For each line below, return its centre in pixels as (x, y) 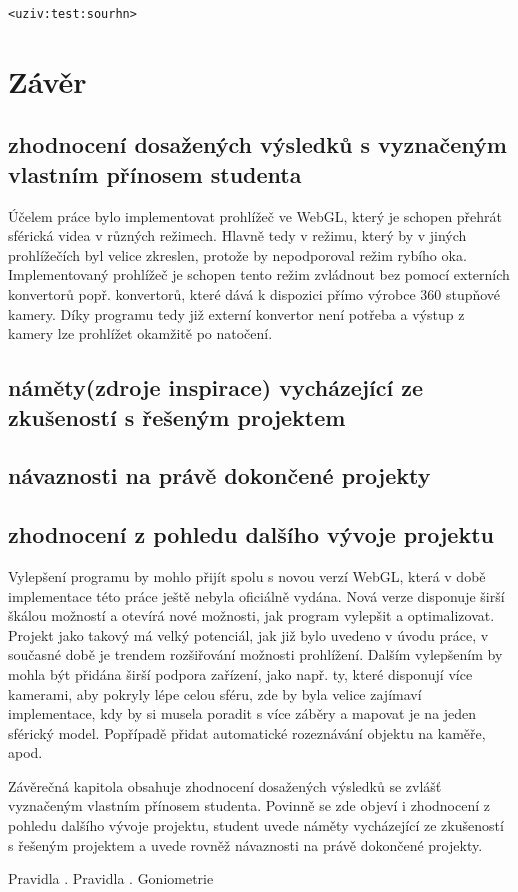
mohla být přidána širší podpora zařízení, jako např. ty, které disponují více (240, 673)
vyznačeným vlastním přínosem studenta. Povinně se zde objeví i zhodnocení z (249, 805)
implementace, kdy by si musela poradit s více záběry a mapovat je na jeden (242, 713)
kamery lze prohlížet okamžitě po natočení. (140, 333)
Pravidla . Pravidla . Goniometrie (111, 878)
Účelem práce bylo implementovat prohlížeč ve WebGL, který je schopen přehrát (255, 215)
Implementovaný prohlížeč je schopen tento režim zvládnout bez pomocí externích (259, 274)
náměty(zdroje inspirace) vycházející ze (216, 387)
